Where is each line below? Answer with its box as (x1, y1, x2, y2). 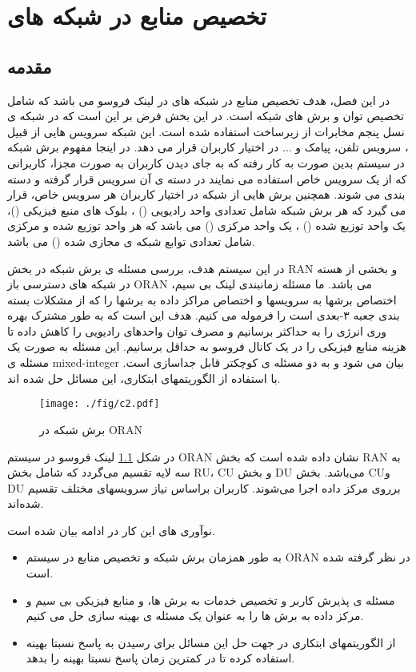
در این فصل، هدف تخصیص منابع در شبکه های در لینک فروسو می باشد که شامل (7, 91, 390, 108)
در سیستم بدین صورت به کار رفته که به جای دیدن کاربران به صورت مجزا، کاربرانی (7, 154, 405, 171)
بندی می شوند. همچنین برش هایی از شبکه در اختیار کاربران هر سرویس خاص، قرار (7, 186, 406, 203)
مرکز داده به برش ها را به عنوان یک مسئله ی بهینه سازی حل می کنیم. (26, 607, 364, 624)
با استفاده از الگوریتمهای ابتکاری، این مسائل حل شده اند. (7, 369, 281, 386)
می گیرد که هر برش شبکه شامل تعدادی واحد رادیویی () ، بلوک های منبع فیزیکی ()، (7, 201, 406, 218)
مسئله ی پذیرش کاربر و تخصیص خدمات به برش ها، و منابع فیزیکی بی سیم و (26, 591, 395, 608)
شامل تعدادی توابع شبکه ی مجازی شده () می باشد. (7, 232, 255, 249)
